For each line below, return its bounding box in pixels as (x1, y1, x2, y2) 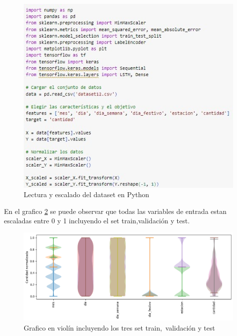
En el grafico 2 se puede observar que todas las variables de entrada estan (4, 206, 227, 216)
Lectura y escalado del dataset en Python (24, 189, 150, 200)
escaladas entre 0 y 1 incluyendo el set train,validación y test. (4, 215, 190, 226)
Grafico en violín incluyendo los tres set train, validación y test (24, 322, 215, 333)
